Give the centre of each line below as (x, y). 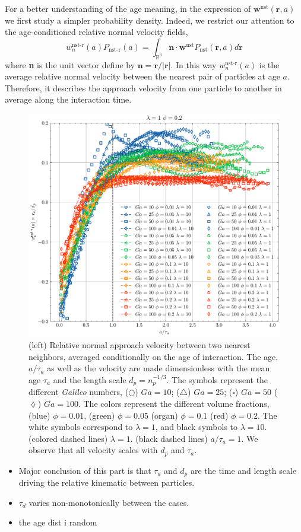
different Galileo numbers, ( (79, 392)
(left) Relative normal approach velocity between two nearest (140, 345)
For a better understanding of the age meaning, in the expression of (128, 8)
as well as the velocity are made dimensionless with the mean (159, 368)
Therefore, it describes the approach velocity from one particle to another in (143, 87)
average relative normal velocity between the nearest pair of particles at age (142, 76)
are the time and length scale (243, 470)
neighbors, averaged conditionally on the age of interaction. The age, (153, 356)
